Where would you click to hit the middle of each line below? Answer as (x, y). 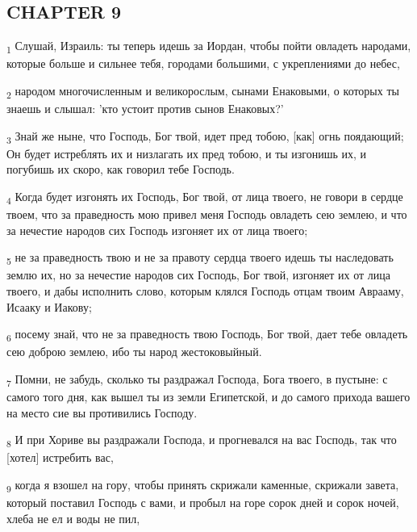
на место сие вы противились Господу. (102, 412)
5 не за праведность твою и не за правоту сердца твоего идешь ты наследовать (200, 258)
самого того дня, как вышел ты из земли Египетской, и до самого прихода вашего (208, 397)
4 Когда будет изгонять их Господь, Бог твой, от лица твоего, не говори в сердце (205, 197)
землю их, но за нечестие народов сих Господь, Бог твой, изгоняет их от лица (199, 275)
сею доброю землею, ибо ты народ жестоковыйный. (134, 352)
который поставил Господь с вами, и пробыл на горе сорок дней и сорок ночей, (203, 503)
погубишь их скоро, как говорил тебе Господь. (121, 169)
